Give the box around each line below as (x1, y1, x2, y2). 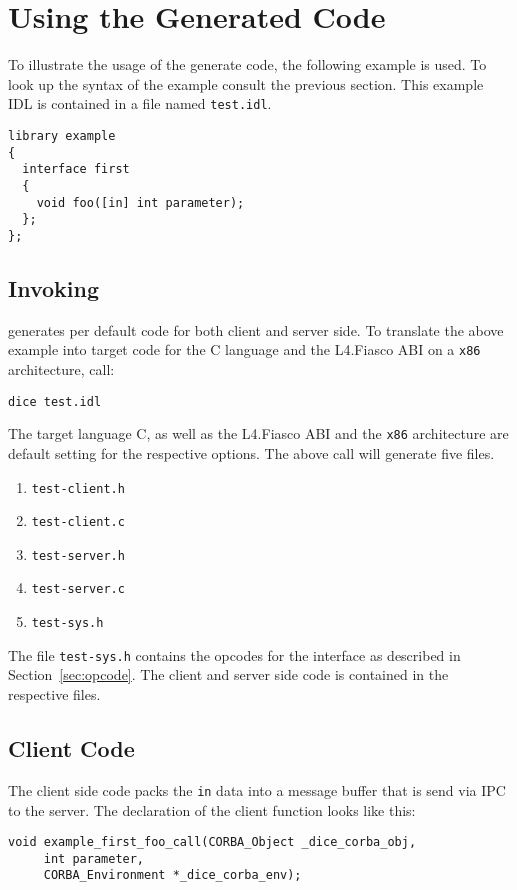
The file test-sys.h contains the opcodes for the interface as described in (8, 644, 461, 665)
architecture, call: (8, 359, 115, 380)
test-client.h (31, 481, 125, 496)
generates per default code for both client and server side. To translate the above (8, 319, 504, 340)
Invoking (8, 272, 99, 303)
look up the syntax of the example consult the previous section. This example (8, 73, 484, 94)
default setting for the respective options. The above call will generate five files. (8, 442, 495, 463)
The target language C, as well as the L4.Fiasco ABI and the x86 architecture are (8, 423, 509, 444)
